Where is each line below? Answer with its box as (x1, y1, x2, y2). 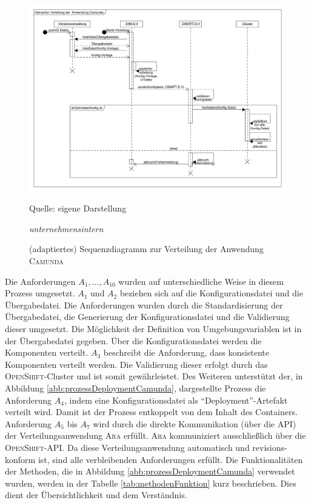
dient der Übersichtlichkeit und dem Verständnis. (5, 488, 187, 501)
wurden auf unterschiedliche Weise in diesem (118, 275, 284, 287)
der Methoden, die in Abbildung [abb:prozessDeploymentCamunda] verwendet (5, 465, 295, 478)
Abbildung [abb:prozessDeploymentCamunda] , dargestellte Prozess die (5, 381, 266, 394)
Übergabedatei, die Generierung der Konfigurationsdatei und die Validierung (5, 310, 290, 323)
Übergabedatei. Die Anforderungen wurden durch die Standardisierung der (5, 298, 283, 311)
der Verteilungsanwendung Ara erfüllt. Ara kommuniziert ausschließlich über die (5, 429, 306, 442)
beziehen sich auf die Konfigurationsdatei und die (119, 287, 303, 299)
